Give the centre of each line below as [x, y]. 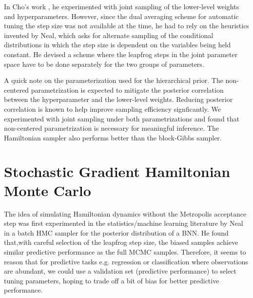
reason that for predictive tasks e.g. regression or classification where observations [126, 261]
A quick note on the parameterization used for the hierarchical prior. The [114, 80]
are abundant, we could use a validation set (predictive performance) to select [120, 271]
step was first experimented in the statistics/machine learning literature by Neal [124, 223]
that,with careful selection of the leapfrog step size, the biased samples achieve [121, 242]
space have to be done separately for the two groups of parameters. [104, 64]
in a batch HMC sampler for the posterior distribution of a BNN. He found [116, 232]
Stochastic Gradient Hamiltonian [117, 171]
